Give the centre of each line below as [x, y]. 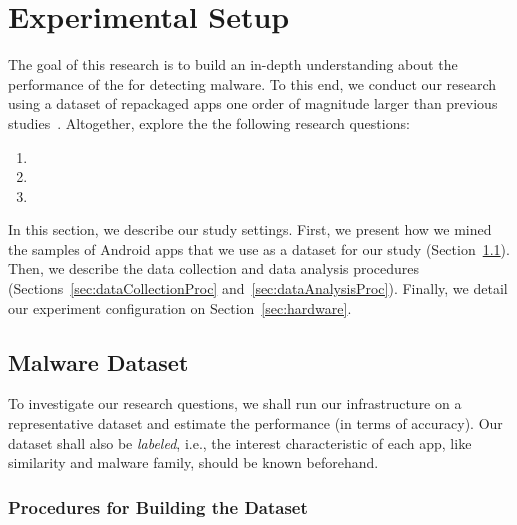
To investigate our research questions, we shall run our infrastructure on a [235, 403]
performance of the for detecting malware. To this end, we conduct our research [252, 83]
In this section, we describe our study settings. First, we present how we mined [250, 229]
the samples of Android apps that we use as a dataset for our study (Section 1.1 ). [259, 248]
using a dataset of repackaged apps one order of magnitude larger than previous [253, 103]
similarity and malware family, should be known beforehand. [193, 462]
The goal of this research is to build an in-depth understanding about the [233, 64]
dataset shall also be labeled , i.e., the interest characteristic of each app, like [240, 442]
